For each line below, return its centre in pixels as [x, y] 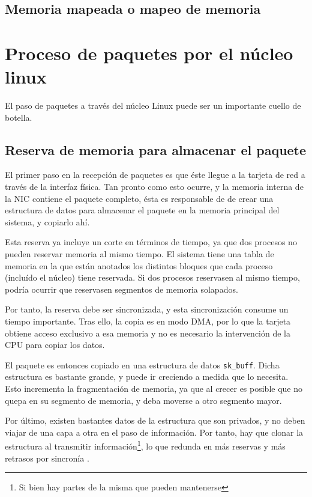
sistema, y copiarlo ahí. [47, 221]
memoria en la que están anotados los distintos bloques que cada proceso [139, 265]
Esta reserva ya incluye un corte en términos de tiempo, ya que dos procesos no [151, 242]
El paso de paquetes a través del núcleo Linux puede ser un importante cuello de [153, 105]
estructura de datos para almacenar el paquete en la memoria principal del [142, 210]
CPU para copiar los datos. [55, 345]
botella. [19, 117]
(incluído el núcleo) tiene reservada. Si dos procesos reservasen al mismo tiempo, [152, 277]
